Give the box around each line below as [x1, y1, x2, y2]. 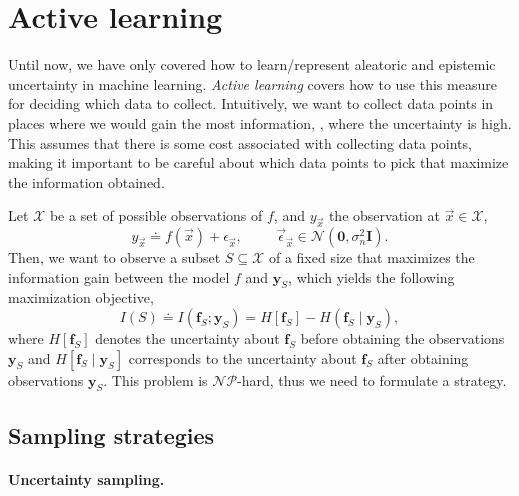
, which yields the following [288, 266, 455, 287]
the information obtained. [8, 171, 165, 192]
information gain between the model [8, 266, 230, 287]
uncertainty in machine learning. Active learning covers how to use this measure [8, 73, 497, 94]
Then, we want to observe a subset [8, 247, 221, 268]
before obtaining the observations [300, 328, 505, 349]
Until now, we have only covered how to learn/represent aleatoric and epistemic [8, 54, 496, 75]
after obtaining [377, 347, 469, 368]
